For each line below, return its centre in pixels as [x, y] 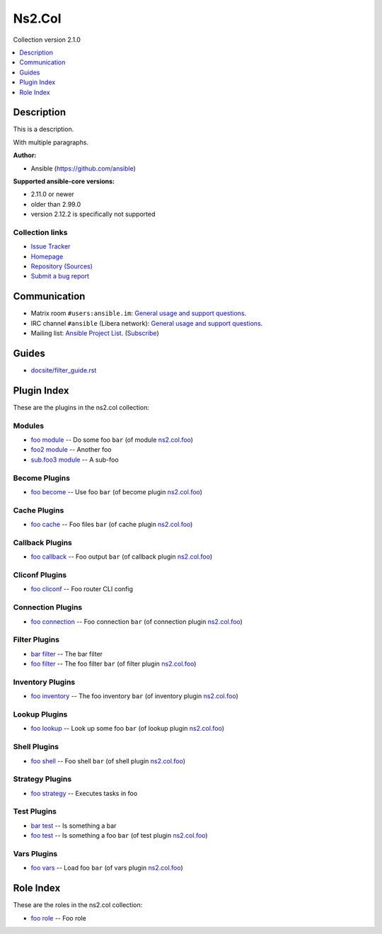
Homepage [47, 256]
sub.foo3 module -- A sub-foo [75, 460]
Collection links [40, 232]
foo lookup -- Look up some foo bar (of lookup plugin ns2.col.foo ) [128, 729]
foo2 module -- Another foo [71, 450]
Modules [29, 426]
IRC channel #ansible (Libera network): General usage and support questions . [147, 323]
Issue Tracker [51, 246]
